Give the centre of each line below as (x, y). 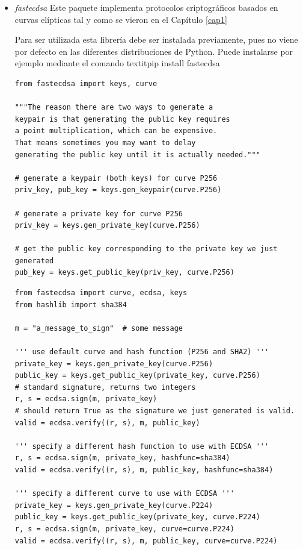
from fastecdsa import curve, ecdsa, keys (101, 293)
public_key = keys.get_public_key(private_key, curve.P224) (137, 517)
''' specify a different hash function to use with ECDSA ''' (142, 446)
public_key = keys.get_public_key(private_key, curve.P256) (137, 376)
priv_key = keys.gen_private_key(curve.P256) (107, 226)
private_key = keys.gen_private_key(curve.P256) (114, 364)
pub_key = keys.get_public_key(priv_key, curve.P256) (124, 273)
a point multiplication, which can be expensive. (116, 131)
